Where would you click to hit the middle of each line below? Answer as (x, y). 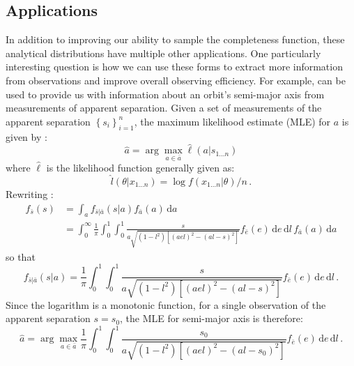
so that (21, 256)
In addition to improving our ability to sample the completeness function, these (175, 39)
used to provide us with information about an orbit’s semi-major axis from (165, 94)
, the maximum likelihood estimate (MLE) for (232, 121)
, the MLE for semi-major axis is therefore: (211, 318)
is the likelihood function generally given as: (140, 168)
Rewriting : (30, 193)
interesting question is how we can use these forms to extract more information (174, 67)
